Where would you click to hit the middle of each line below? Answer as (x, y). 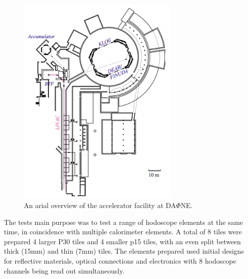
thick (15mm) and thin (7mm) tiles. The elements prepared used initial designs (124, 251)
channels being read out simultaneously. (64, 270)
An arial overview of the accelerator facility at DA (100, 205)
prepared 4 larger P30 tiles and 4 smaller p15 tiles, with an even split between (123, 241)
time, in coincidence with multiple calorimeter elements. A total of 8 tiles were (123, 232)
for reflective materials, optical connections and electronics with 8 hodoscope (120, 261)
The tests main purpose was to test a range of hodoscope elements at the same (124, 222)
